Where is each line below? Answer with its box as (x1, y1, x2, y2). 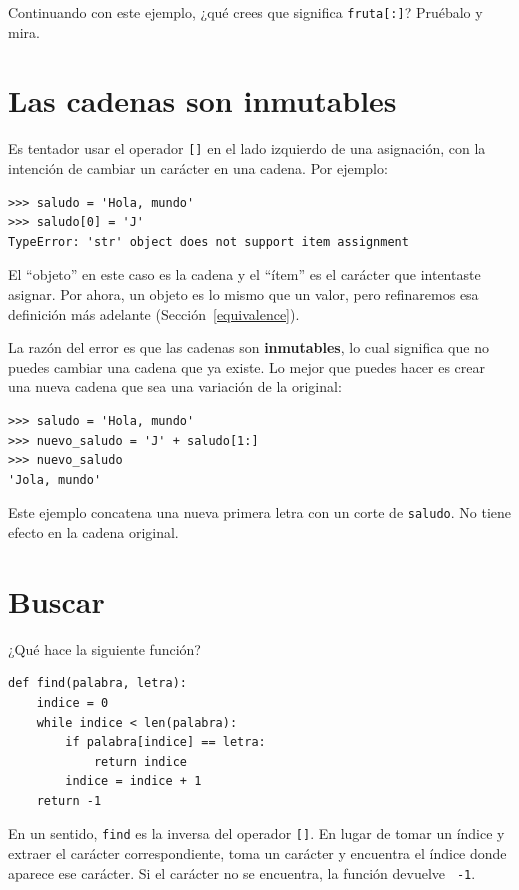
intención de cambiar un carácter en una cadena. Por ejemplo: (8, 158, 388, 179)
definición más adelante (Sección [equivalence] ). (8, 303, 300, 324)
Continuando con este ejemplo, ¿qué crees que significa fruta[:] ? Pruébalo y (8, 2, 483, 22)
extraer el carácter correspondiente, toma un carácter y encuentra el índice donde (8, 843, 507, 864)
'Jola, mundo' (8, 472, 102, 487)
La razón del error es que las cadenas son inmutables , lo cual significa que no (8, 337, 489, 358)
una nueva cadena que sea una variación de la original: (8, 376, 342, 397)
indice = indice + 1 (65, 774, 202, 789)
